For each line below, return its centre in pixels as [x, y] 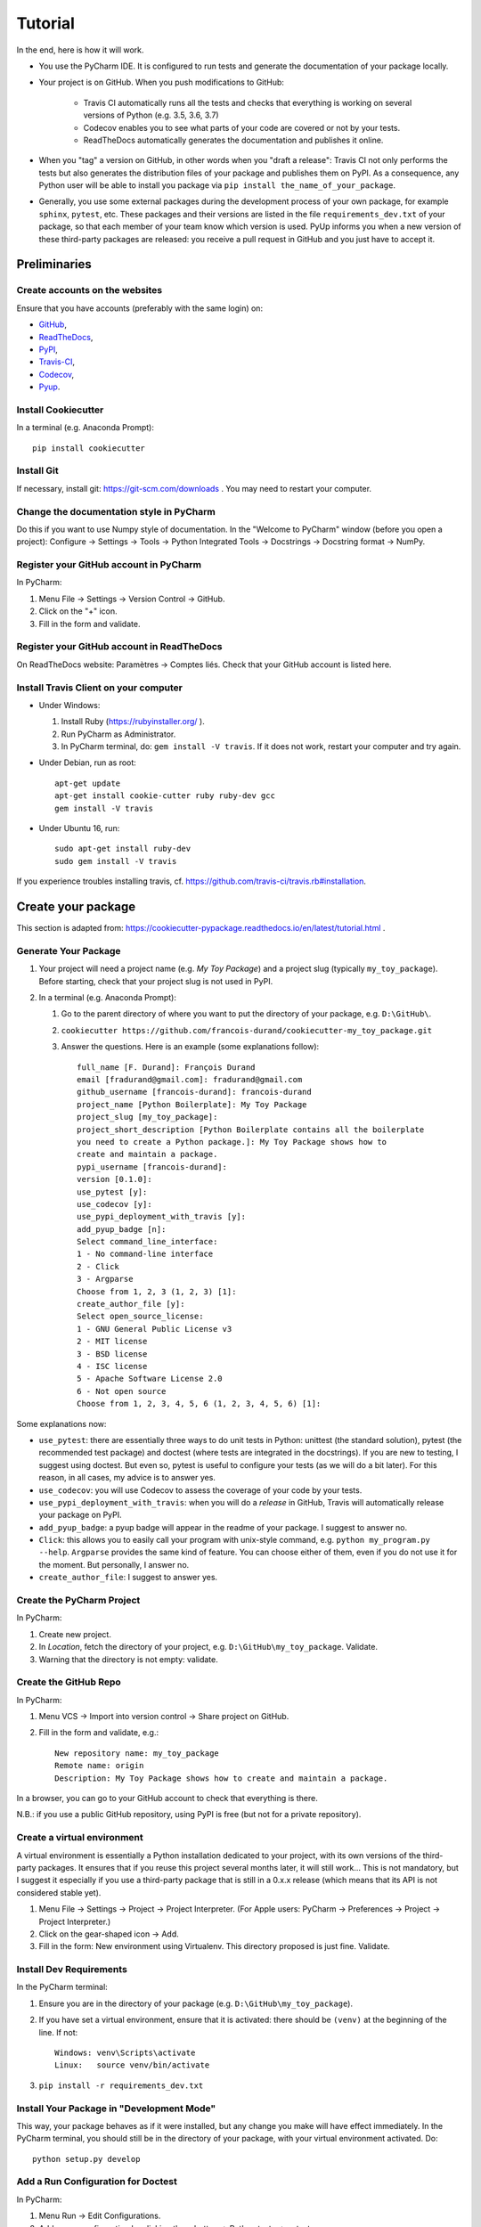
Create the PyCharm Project [78, 1600]
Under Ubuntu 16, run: [79, 828]
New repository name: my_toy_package [137, 1753]
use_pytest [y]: [112, 1192]
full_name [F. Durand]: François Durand [166, 1067]
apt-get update [88, 783]
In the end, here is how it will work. [80, 50]
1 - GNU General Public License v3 [155, 1329]
